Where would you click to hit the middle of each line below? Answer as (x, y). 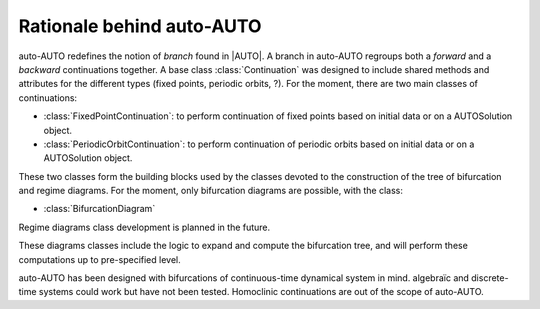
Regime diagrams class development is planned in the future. (144, 227)
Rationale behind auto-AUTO (140, 26)
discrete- (490, 278)
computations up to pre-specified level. (99, 259)
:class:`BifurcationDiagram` (99, 209)
